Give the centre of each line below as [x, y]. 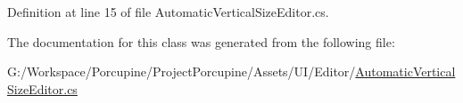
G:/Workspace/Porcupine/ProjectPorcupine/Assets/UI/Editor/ [182, 71]
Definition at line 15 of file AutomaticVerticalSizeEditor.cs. [168, 12]
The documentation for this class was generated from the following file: [201, 41]
